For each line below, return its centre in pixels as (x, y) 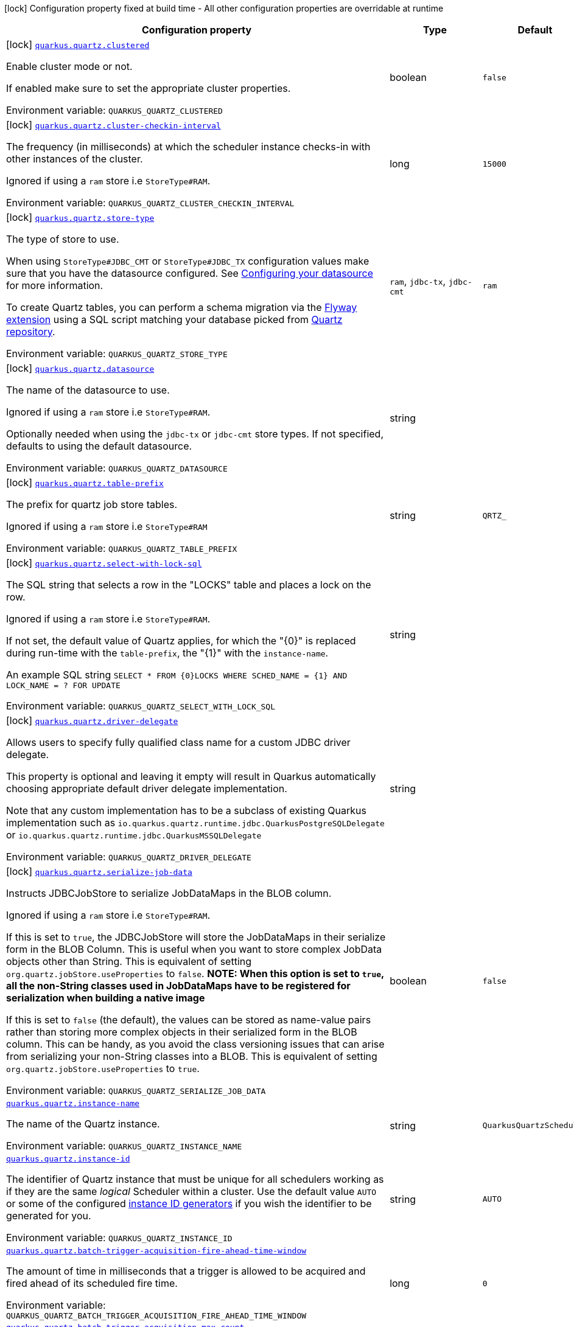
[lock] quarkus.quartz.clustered (78, 44)
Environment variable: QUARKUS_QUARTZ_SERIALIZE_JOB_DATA (136, 1090)
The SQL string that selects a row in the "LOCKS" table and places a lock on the (189, 585)
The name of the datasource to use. (88, 390)
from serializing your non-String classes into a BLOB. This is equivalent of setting (192, 1056)
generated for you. (49, 1216)
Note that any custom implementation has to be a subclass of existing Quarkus (186, 810)
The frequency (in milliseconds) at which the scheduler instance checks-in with (188, 147)
